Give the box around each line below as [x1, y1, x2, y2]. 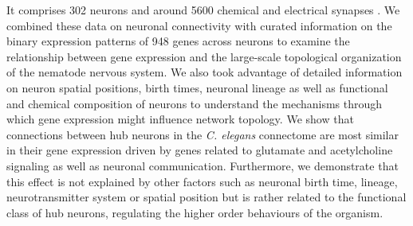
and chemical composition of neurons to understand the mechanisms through [6, 95, 383, 111]
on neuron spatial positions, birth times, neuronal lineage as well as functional [6, 79, 388, 95]
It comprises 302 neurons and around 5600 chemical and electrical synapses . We [6, 2, 400, 18]
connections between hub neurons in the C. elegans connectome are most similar [6, 126, 399, 142]
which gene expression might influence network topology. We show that [6, 111, 354, 127]
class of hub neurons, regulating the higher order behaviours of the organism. [6, 204, 383, 220]
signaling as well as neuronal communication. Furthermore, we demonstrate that [6, 157, 399, 173]
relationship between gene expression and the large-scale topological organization [6, 48, 402, 64]
